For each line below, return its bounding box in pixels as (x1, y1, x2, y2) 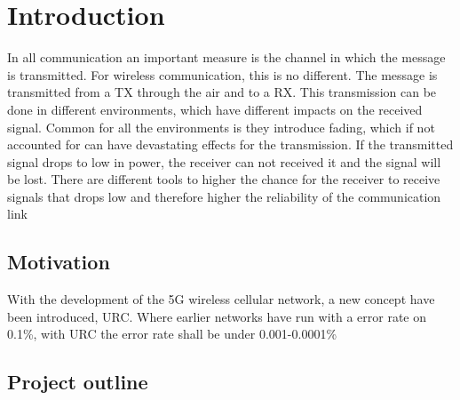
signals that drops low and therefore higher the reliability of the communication (7, 187, 441, 205)
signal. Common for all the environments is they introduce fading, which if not (7, 117, 435, 136)
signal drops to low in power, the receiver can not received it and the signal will (7, 152, 441, 171)
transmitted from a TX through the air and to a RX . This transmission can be (7, 83, 437, 101)
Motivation (7, 248, 110, 276)
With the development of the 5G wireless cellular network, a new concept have (7, 290, 435, 308)
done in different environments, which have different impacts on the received (7, 100, 423, 118)
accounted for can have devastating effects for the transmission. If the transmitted (7, 135, 454, 154)
